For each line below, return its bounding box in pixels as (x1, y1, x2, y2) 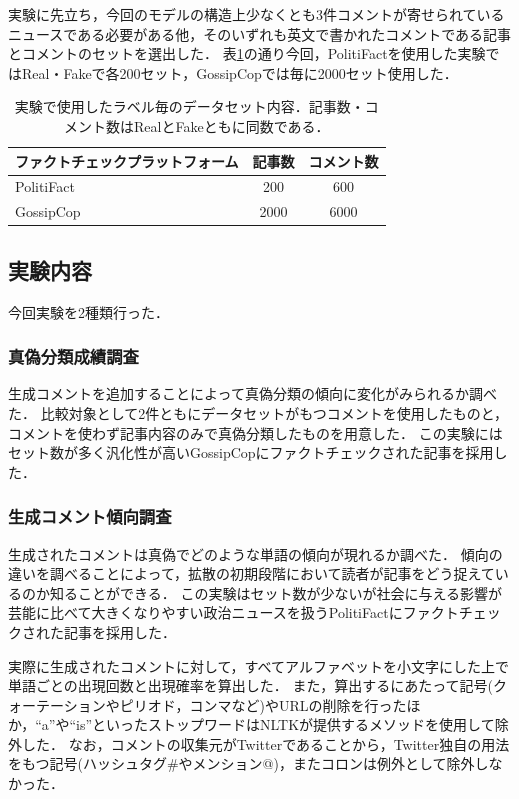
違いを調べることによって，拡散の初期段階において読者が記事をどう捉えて (8, 563, 495, 584)
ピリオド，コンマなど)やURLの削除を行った (119, 694, 407, 715)
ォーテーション (8, 694, 106, 715)
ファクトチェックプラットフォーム (15, 150, 239, 171)
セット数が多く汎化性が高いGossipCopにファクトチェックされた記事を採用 (8, 442, 494, 463)
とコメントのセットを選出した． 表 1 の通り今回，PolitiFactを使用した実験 (8, 43, 486, 64)
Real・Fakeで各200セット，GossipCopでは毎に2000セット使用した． (21, 62, 458, 83)
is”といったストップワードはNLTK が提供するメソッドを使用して (75, 714, 495, 735)
